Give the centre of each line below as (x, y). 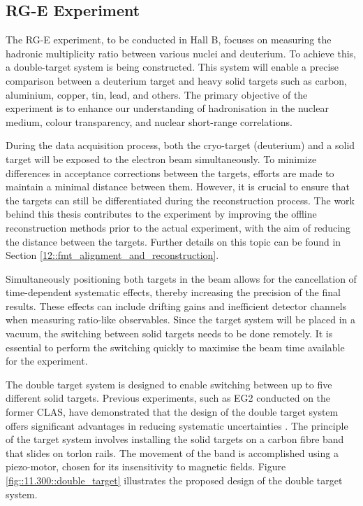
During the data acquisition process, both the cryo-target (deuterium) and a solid (180, 145)
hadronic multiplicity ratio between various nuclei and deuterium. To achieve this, (181, 53)
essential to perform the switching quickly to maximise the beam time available (175, 347)
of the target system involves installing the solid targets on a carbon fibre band (175, 439)
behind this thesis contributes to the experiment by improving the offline (161, 214)
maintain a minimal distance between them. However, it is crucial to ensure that (178, 187)
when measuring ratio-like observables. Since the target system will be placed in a (181, 319)
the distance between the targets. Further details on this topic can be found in (173, 241)
